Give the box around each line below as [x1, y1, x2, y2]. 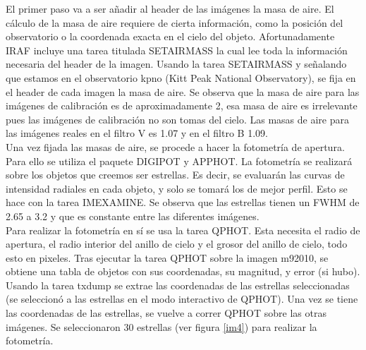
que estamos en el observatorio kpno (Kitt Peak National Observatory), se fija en [6, 70, 356, 85]
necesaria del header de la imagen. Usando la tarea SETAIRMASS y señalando [6, 56, 347, 71]
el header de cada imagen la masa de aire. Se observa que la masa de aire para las [6, 84, 360, 99]
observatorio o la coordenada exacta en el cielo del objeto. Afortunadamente [6, 29, 335, 44]
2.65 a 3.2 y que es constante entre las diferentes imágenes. [6, 208, 260, 223]
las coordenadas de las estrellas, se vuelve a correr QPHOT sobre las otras [6, 306, 327, 320]
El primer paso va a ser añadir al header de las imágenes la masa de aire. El [6, 1, 334, 16]
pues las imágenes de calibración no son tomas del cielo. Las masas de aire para [6, 111, 349, 126]
